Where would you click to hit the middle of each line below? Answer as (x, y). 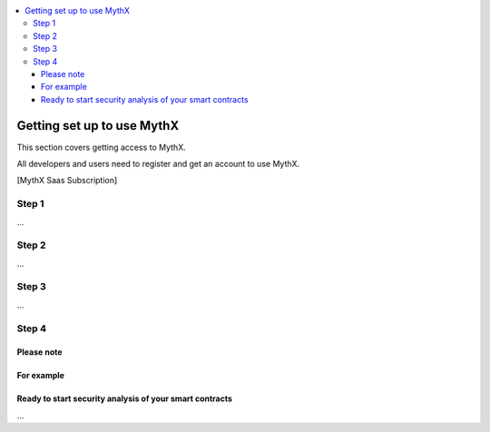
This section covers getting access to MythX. (101, 147)
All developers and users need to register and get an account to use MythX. (158, 164)
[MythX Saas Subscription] (67, 181)
